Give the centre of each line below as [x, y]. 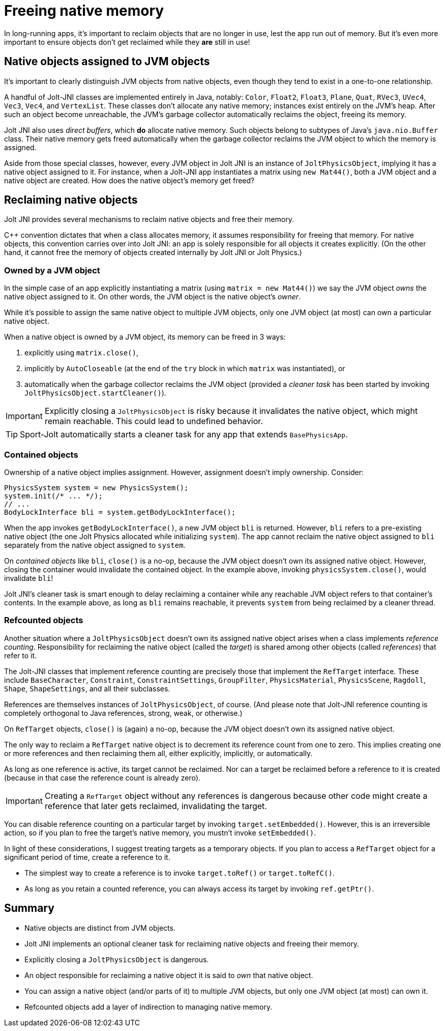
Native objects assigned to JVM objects [107, 62]
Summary [29, 908]
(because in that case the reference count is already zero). [102, 777]
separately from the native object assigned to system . [95, 545]
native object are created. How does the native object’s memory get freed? [129, 180]
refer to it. [21, 655]
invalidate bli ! [29, 578]
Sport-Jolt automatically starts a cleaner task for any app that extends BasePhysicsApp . [184, 435]
